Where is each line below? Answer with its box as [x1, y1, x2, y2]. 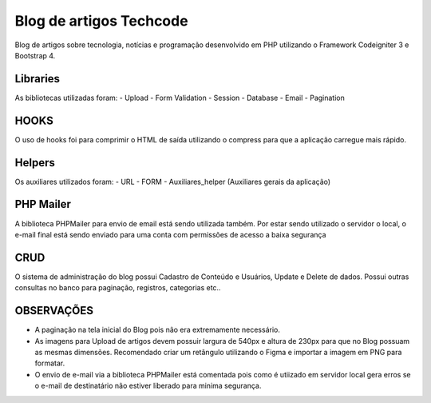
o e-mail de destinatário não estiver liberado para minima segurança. [34, 381, 262, 391]
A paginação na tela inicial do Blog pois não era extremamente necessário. [34, 325, 281, 335]
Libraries [14, 72, 60, 86]
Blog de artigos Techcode [14, 12, 188, 30]
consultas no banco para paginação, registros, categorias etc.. [14, 283, 221, 293]
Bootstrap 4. [14, 50, 56, 60]
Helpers [14, 156, 55, 170]
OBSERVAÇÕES [14, 304, 93, 317]
